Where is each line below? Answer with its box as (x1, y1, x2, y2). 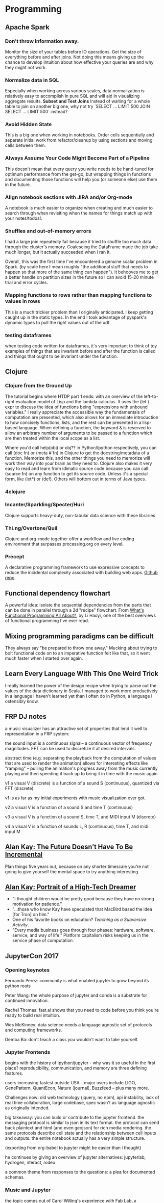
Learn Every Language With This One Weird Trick (5, 670, 159, 678)
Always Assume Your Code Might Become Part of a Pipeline (5, 155, 150, 161)
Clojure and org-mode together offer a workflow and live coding (5, 536, 135, 542)
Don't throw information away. (5, 38, 79, 45)
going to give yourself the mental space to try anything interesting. (5, 868, 140, 874)
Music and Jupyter (5, 1186, 51, 1193)
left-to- (143, 393, 158, 399)
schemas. (5, 1174, 25, 1180)
